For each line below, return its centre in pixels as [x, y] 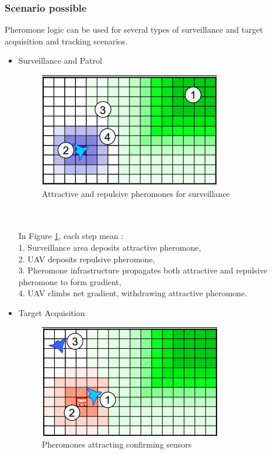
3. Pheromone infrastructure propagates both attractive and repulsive [143, 270]
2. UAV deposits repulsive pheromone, [87, 259]
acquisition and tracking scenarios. [66, 41]
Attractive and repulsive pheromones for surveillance [136, 193]
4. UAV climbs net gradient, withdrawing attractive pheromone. [133, 293]
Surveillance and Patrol [60, 60]
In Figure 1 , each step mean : [71, 236]
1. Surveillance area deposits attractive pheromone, [110, 247]
